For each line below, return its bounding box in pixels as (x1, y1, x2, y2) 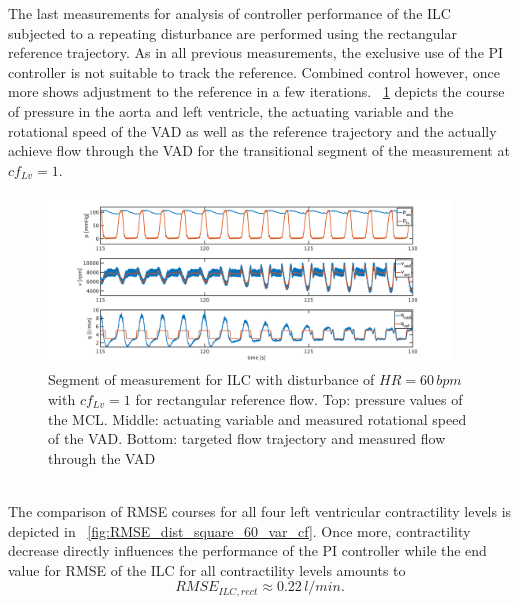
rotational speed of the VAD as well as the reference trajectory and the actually (8, 120, 497, 141)
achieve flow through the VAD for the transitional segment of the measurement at (8, 140, 510, 161)
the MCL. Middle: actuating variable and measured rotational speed (48, 408, 467, 429)
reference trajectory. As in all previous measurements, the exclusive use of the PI (8, 42, 504, 63)
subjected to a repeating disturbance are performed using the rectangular (8, 22, 457, 43)
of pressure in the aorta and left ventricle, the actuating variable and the (8, 100, 454, 121)
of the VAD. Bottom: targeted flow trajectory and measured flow (48, 428, 446, 449)
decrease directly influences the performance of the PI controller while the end (8, 540, 487, 561)
